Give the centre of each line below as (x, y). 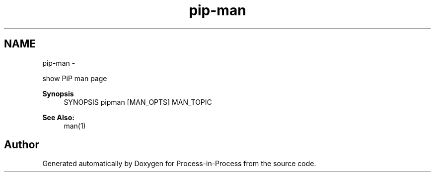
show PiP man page (75, 78)
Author (22, 145)
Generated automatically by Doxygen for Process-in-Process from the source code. (179, 164)
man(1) (75, 126)
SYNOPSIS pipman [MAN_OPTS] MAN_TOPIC (138, 102)
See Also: (58, 117)
